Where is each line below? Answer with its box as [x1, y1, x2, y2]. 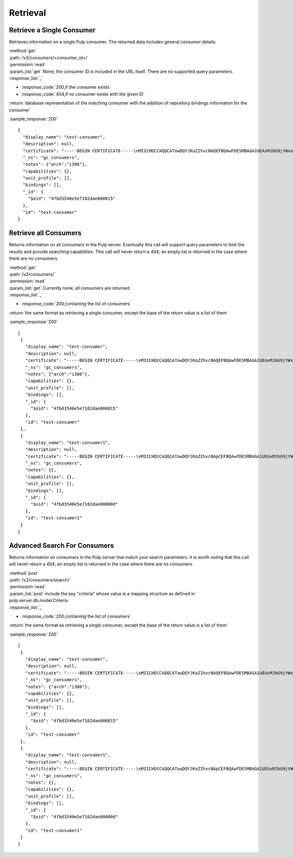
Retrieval [9, 7, 46, 18]
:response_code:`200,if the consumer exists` [21, 84, 111, 90]
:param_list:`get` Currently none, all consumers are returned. [9, 285, 131, 291]
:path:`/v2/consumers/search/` [9, 577, 71, 583]
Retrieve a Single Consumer [9, 26, 96, 34]
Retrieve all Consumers [9, 229, 82, 237]
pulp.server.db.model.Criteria [9, 598, 68, 603]
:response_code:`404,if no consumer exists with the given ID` [21, 91, 145, 97]
